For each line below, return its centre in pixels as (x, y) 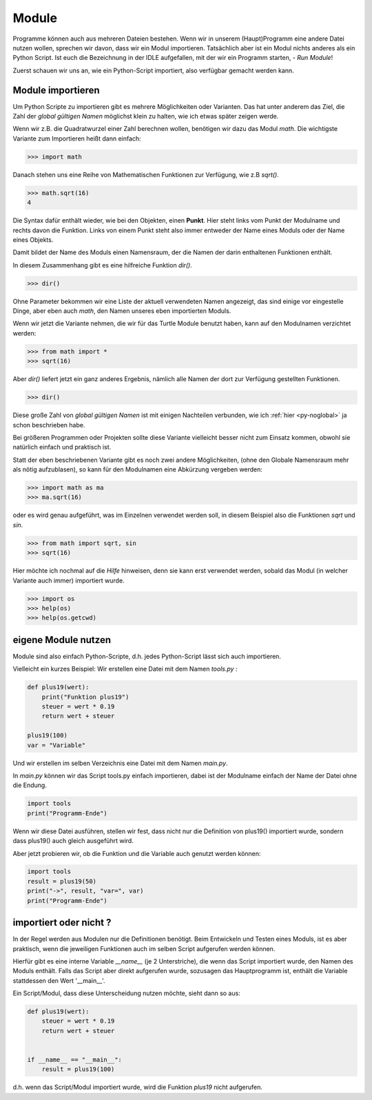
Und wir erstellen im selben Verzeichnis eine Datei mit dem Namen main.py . (120, 763)
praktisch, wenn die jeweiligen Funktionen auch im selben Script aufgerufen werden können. (144, 948)
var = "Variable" (56, 745)
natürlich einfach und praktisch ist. (62, 447)
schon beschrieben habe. (49, 425)
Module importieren (56, 90)
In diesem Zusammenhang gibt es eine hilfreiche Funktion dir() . (102, 265)
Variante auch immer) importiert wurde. (69, 580)
